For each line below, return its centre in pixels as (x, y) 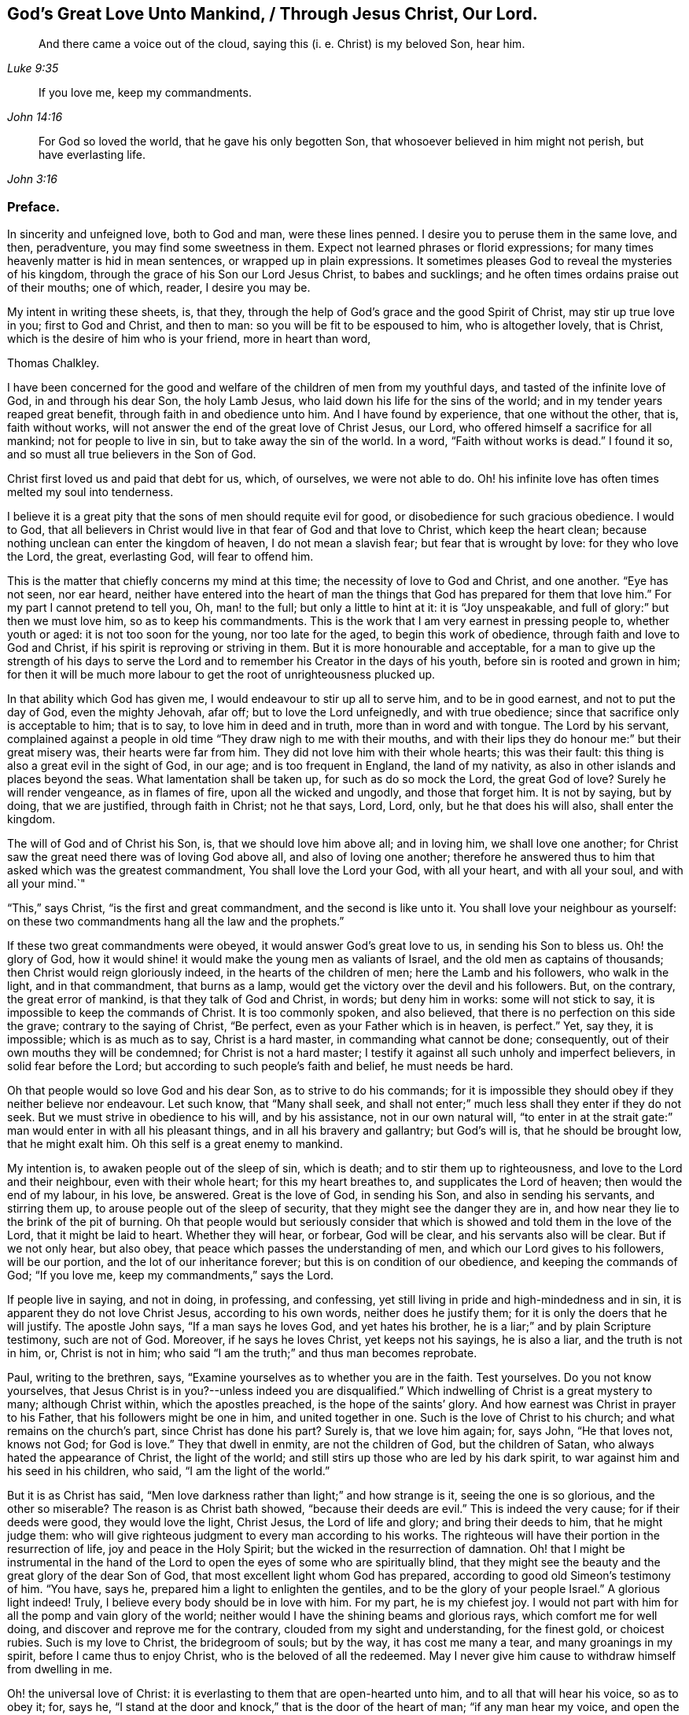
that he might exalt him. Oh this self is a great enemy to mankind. (175, 1144)
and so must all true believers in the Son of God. (132, 455)
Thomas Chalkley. (53, 363)
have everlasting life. (92, 155)
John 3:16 (32, 179)
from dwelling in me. (60, 1669)
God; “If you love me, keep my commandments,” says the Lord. (171, 1275)
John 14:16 (35, 117)
